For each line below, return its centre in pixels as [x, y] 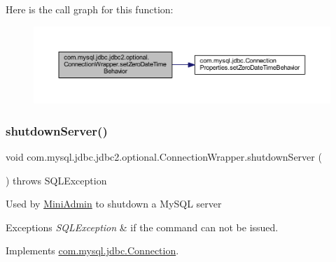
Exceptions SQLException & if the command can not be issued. [142, 227]
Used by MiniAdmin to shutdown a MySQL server [114, 204]
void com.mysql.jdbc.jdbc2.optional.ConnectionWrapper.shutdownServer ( [164, 156]
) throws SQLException [56, 180]
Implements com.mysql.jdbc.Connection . [92, 250]
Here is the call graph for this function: [90, 9]
